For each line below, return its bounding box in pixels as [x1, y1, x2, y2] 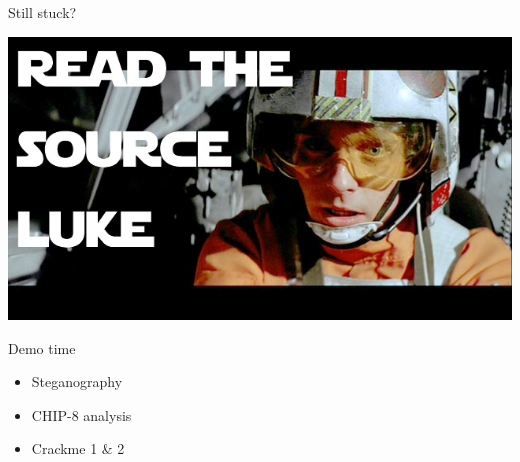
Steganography [31, 371, 123, 392]
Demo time [8, 337, 76, 358]
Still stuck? [8, 2, 77, 22]
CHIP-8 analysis [31, 404, 132, 425]
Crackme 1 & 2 [31, 438, 125, 459]
